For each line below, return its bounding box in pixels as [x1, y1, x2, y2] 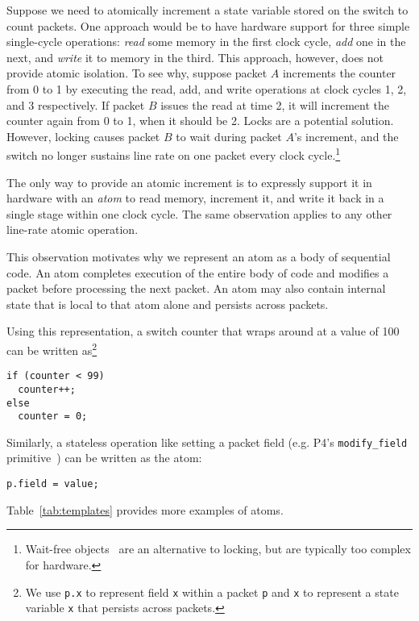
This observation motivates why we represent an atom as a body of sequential [6, 248, 391, 265]
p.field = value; [6, 478, 99, 490]
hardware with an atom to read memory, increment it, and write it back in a [6, 190, 384, 206]
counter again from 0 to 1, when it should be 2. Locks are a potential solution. [6, 112, 394, 129]
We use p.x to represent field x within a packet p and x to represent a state [25, 583, 399, 600]
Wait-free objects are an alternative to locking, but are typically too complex [25, 540, 411, 557]
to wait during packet [176, 127, 282, 144]
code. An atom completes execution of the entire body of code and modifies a [6, 264, 389, 281]
